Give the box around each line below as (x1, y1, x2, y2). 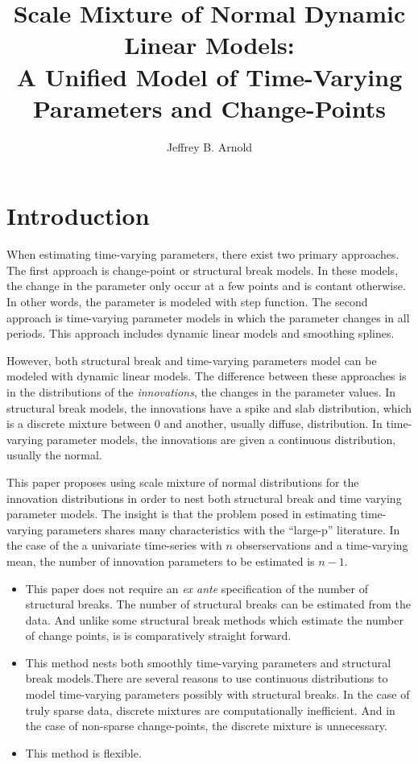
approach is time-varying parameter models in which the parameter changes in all (6, 309, 410, 326)
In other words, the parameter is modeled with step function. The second (6, 293, 368, 309)
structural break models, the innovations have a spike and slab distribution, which (6, 399, 412, 416)
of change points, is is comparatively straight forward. (25, 627, 292, 644)
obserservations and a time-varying (236, 537, 408, 554)
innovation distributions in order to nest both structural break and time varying (6, 489, 402, 506)
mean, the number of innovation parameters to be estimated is (6, 552, 315, 569)
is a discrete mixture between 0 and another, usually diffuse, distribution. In (6, 415, 383, 432)
